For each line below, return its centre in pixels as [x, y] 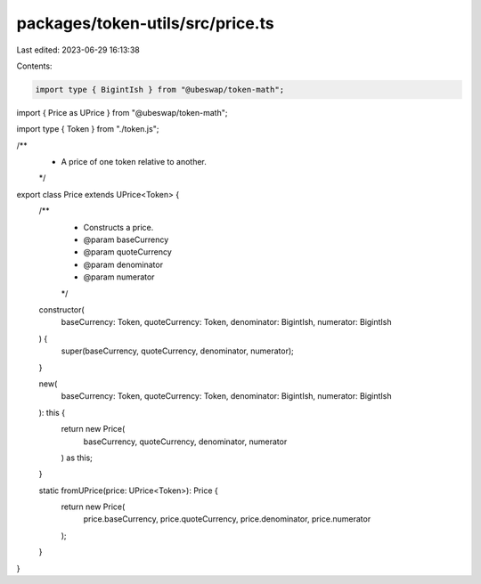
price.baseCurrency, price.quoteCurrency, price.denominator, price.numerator [227, 519]
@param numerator [119, 277]
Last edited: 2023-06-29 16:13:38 [78, 50]
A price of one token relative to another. [134, 162]
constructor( [61, 309]
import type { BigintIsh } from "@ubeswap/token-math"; [160, 89]
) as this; [77, 458]
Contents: [34, 66]
